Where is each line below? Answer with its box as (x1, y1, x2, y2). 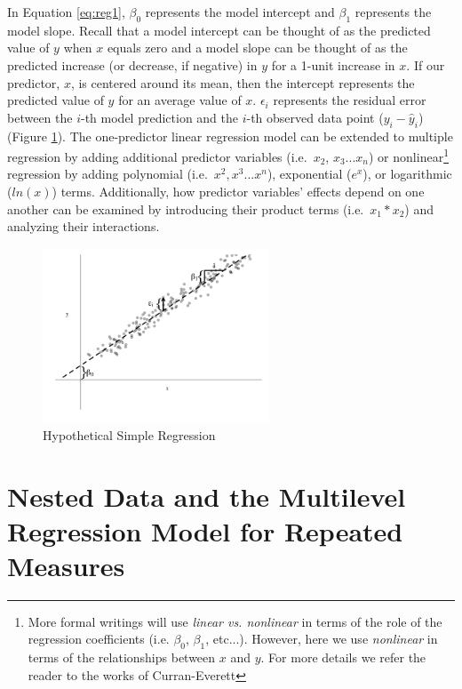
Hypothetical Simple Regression (43, 425, 216, 444)
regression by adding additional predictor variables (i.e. (7, 147, 307, 165)
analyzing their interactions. (7, 217, 160, 236)
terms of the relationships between (28, 648, 216, 667)
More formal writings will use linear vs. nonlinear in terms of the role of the (28, 612, 442, 630)
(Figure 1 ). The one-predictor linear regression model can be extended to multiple (7, 126, 453, 145)
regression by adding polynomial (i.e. (7, 164, 208, 183)
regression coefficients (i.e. (28, 629, 170, 648)
